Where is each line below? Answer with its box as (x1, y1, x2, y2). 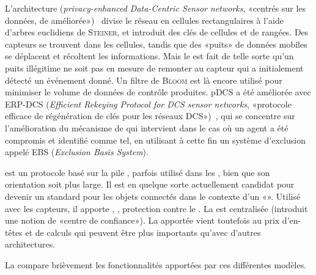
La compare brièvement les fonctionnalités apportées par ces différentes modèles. (5, 258, 307, 271)
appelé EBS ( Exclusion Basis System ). (5, 145, 149, 158)
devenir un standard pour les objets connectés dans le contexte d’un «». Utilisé (5, 189, 301, 202)
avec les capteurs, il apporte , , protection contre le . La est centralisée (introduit (5, 202, 308, 215)
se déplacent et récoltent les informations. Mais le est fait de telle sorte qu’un (5, 50, 294, 62)
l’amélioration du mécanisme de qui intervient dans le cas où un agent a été (5, 121, 288, 134)
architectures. (5, 238, 56, 251)
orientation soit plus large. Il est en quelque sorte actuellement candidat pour (5, 178, 295, 191)
